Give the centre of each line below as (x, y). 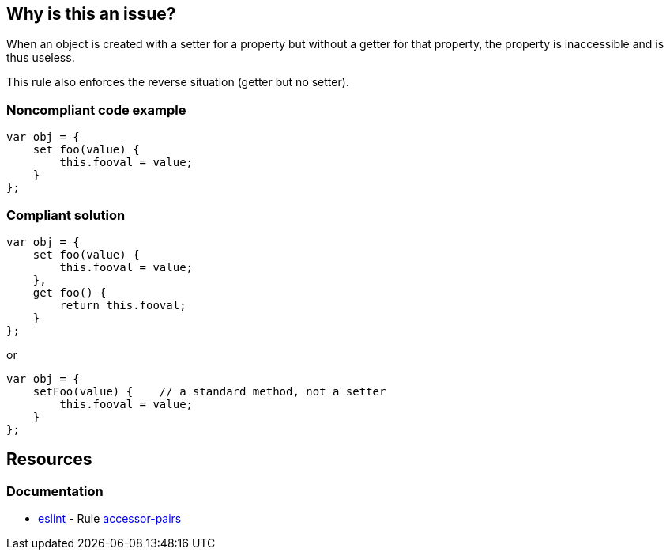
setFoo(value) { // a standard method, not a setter (209, 391)
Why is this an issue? (91, 14)
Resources (49, 460)
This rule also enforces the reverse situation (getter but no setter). (178, 82)
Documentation (55, 491)
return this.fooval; (123, 305)
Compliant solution (66, 215)
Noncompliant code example (96, 110)
